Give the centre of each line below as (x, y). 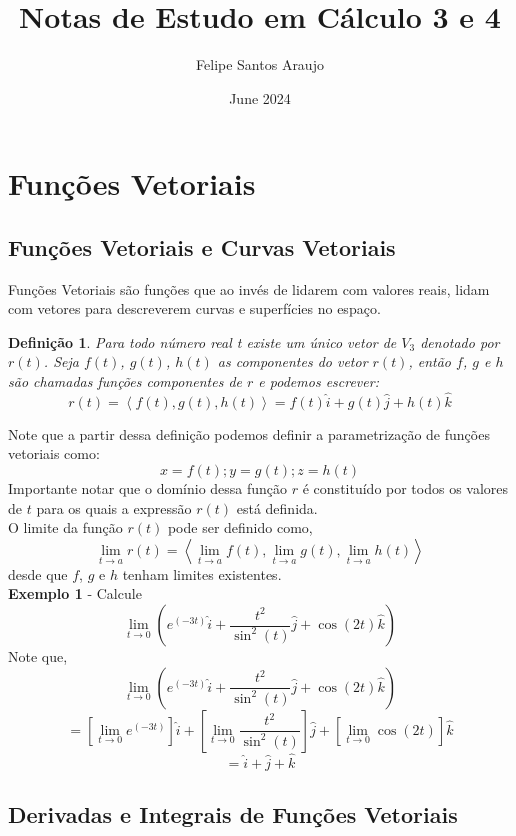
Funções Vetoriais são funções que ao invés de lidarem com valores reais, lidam (249, 288)
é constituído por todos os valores (405, 488)
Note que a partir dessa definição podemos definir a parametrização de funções (249, 433)
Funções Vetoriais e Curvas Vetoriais (202, 246)
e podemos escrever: (318, 381)
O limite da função (65, 527)
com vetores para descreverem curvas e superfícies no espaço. (194, 308)
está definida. (277, 507)
